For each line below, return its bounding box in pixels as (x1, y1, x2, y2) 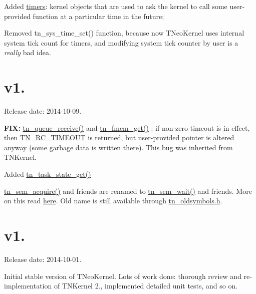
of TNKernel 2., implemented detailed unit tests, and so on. (54, 280, 238, 291)
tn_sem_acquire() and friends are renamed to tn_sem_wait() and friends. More (4, 185, 252, 196)
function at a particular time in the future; (33, 11, 164, 21)
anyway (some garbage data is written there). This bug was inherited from (4, 142, 233, 152)
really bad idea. (4, 47, 51, 58)
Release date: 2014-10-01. (4, 253, 82, 264)
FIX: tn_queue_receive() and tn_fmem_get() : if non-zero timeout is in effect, (4, 122, 250, 133)
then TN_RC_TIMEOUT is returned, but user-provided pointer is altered (4, 132, 234, 143)
